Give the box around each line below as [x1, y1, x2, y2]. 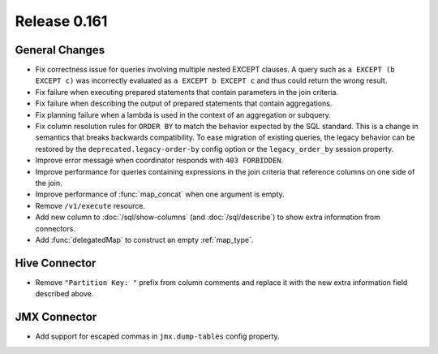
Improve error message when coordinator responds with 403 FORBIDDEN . [35, 155, 284, 166]
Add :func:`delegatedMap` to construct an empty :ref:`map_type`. [35, 235, 254, 244]
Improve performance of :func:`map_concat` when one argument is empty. [35, 189, 286, 199]
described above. [35, 289, 94, 299]
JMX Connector [15, 310, 97, 324]
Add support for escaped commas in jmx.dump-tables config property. [35, 331, 280, 341]
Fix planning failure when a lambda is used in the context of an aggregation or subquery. [35, 110, 332, 119]
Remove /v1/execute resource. [35, 201, 146, 210]
